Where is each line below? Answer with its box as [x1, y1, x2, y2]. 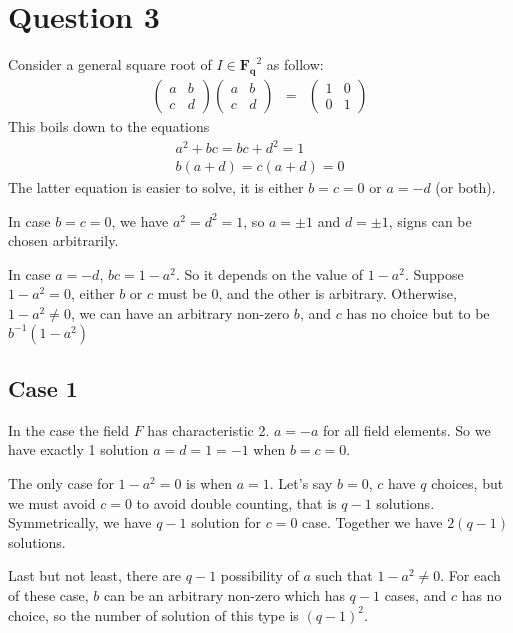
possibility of [220, 565, 299, 586]
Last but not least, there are [8, 565, 182, 586]
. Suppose [404, 263, 464, 284]
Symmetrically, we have [8, 512, 152, 533]
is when [186, 473, 233, 494]
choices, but [431, 473, 504, 494]
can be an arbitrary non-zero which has [103, 585, 345, 606]
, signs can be [388, 210, 472, 231]
